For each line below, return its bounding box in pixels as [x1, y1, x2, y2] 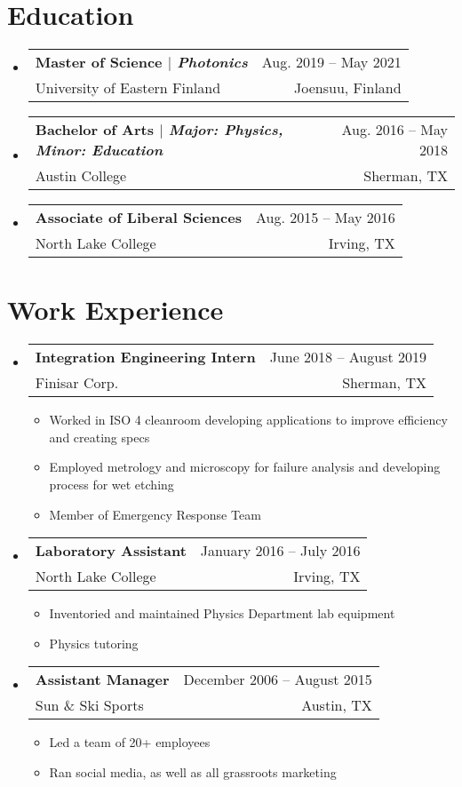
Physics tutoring [49, 633, 139, 652]
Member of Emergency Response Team [49, 505, 261, 523]
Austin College [35, 165, 127, 187]
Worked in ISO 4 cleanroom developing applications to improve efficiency [49, 410, 448, 429]
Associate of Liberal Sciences [35, 207, 242, 228]
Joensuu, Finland [294, 77, 402, 99]
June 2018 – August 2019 [269, 346, 426, 368]
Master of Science [35, 52, 163, 73]
